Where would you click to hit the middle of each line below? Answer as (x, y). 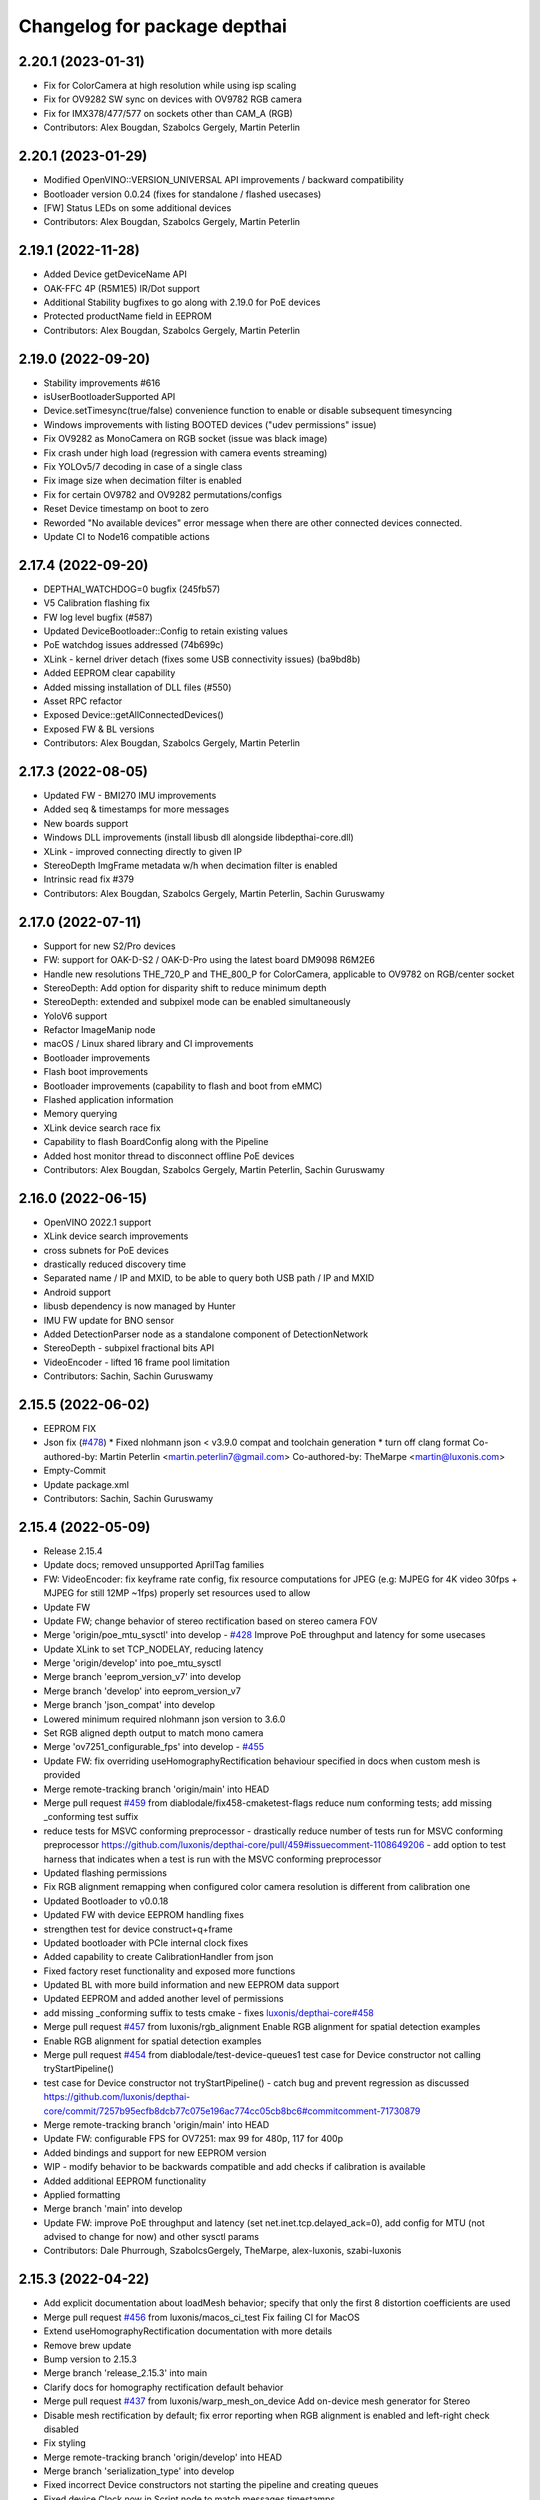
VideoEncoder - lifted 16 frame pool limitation (136, 1362)
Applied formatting (82, 2194)
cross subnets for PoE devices (106, 1250)
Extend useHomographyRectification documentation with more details (188, 2331)
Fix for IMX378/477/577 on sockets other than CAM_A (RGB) (168, 113)
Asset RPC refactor (83, 701)
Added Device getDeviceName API (115, 274)
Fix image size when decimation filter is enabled (142, 481)
